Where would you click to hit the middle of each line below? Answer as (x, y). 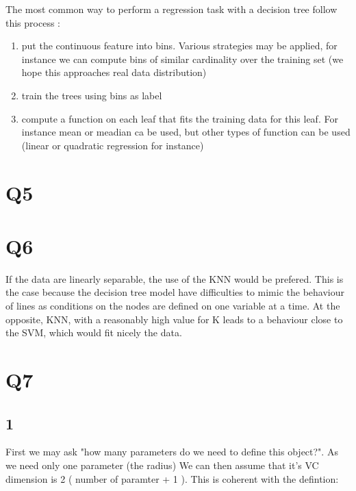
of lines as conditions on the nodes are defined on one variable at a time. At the (173, 306)
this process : (33, 22)
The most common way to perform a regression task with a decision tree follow (171, 9)
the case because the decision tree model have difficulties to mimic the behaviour (175, 292)
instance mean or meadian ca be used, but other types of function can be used (186, 132)
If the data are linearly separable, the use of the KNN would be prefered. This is (175, 278)
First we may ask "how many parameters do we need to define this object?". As (172, 452)
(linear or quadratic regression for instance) (113, 145)
